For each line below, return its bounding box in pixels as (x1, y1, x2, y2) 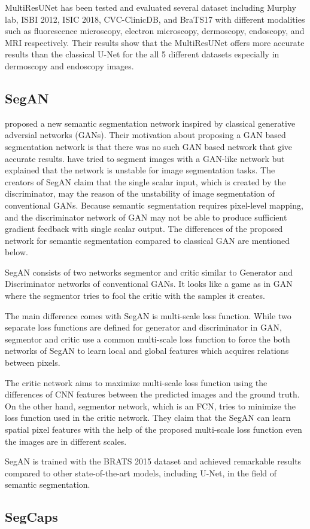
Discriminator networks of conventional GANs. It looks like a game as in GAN (5, 277, 293, 290)
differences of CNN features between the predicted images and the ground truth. (5, 388, 300, 400)
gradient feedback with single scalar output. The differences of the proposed (5, 222, 283, 235)
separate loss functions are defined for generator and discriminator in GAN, (5, 321, 282, 334)
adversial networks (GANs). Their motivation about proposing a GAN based (5, 129, 286, 141)
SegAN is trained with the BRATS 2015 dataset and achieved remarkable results (5, 455, 302, 467)
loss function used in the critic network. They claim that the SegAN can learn (5, 411, 291, 424)
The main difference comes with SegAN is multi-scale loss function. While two (5, 309, 291, 322)
